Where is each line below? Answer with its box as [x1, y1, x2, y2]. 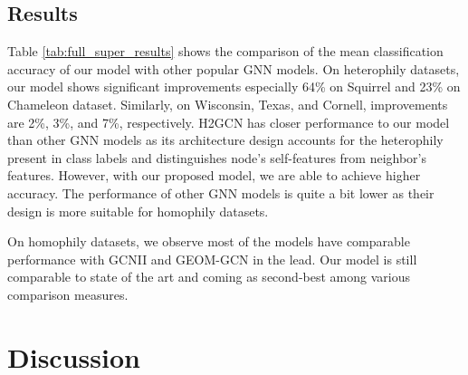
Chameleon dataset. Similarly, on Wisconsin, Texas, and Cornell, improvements [7, 94, 448, 113]
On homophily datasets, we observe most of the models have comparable [7, 232, 410, 251]
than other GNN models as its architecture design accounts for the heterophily [7, 130, 444, 149]
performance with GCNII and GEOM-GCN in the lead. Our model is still [7, 249, 417, 268]
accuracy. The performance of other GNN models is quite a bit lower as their [7, 183, 435, 202]
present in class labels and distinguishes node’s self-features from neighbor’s [7, 148, 427, 167]
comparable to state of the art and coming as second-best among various [7, 267, 410, 286]
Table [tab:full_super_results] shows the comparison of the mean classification [7, 42, 444, 61]
